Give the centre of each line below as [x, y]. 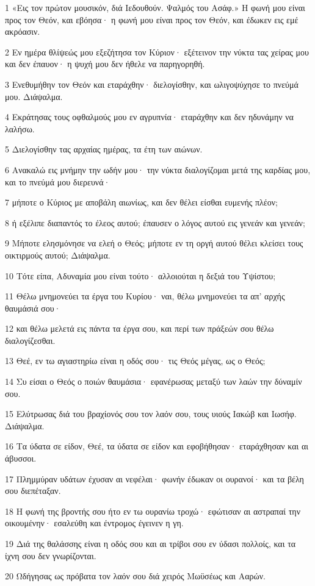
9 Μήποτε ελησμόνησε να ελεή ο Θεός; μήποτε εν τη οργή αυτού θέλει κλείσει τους [154, 243]
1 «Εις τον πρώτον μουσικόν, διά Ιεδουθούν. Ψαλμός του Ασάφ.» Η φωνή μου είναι [155, 7]
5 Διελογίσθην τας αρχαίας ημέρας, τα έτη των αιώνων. [104, 149]
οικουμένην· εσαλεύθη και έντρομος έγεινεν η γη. [94, 523]
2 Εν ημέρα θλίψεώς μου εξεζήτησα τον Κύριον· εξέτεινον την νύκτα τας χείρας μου [157, 52]
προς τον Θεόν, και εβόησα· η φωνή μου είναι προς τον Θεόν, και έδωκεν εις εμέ [152, 19]
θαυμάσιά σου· [33, 308]
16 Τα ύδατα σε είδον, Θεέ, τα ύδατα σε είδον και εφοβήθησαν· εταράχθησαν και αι [157, 446]
